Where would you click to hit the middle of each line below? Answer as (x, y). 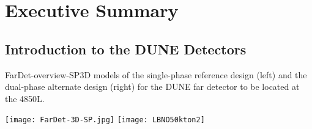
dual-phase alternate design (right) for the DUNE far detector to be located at (152, 87)
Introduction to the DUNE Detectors (126, 49)
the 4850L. (25, 98)
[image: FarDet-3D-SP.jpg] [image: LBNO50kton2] (105, 120)
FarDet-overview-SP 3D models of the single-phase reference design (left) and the (156, 74)
